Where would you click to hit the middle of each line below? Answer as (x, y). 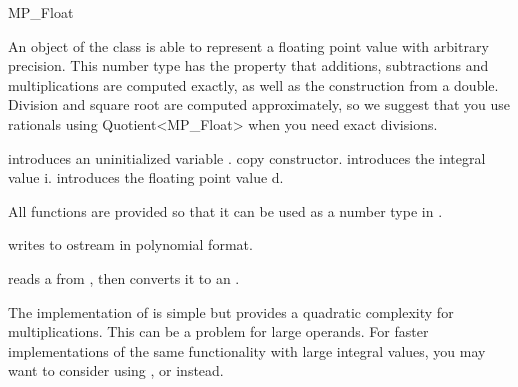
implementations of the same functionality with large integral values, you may (247, 350)
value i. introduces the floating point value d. (146, 177)
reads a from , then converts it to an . (124, 277)
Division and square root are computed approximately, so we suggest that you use (259, 104)
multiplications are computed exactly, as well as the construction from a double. (253, 84)
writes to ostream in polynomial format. (130, 244)
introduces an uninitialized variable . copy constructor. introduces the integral (247, 157)
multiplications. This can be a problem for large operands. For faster (218, 331)
